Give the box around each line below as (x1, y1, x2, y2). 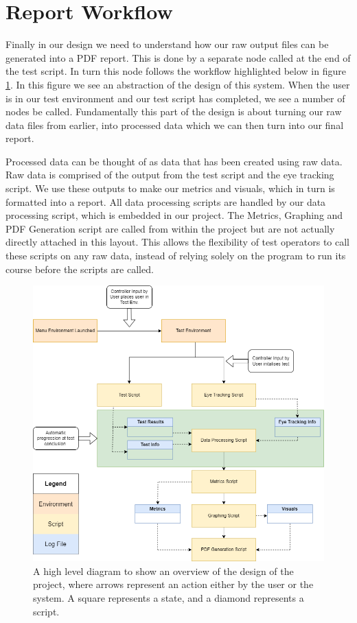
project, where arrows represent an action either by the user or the (33, 577, 314, 591)
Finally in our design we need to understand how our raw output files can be (5, 37, 329, 51)
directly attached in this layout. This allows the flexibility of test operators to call (5, 235, 350, 249)
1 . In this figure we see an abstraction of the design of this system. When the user (5, 77, 350, 91)
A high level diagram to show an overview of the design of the (33, 563, 294, 578)
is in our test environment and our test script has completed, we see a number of (5, 91, 345, 105)
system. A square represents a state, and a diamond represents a (33, 591, 304, 604)
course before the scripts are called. (5, 261, 154, 276)
